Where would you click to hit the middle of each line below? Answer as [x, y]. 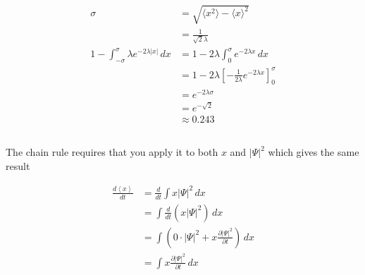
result [18, 165]
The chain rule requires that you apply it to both [112, 152]
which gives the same [314, 152]
